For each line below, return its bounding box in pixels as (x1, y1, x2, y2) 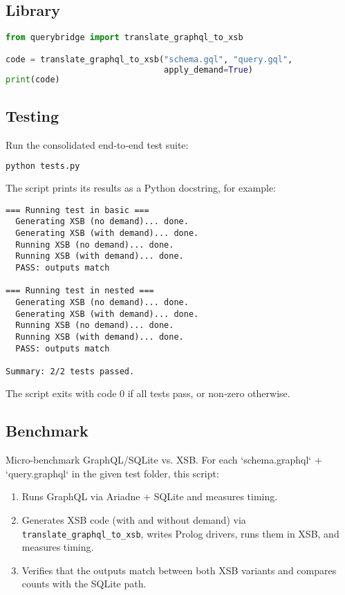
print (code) (6, 75, 60, 85)
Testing (6, 104, 59, 126)
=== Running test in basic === (6, 205, 149, 215)
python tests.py (6, 161, 80, 172)
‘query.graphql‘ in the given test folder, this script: (6, 466, 219, 480)
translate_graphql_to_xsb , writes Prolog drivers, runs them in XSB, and (21, 526, 339, 540)
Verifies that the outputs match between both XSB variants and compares (21, 562, 337, 577)
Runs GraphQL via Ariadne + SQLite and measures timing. (21, 489, 278, 504)
